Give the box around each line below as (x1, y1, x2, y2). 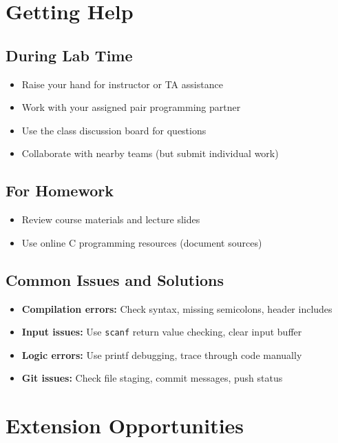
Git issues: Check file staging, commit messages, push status (21, 371, 283, 385)
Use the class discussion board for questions (21, 123, 207, 137)
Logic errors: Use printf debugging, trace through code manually (21, 347, 302, 362)
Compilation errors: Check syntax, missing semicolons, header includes (21, 301, 332, 316)
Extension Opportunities (6, 411, 244, 440)
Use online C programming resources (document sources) (21, 235, 262, 249)
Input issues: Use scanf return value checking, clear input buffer (21, 324, 302, 339)
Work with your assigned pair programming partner (21, 100, 241, 114)
